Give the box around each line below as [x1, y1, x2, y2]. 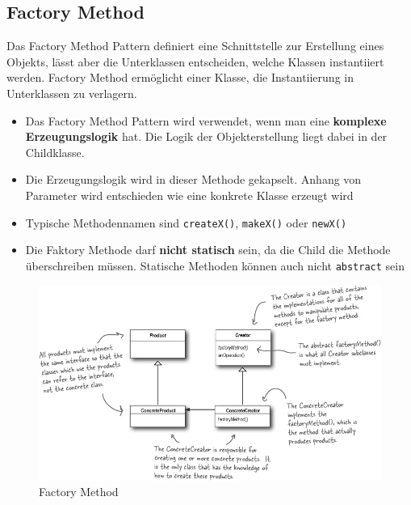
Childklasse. [25, 143, 85, 160]
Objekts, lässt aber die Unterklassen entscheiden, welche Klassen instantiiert [6, 53, 384, 70]
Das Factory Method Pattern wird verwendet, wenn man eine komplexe [25, 112, 387, 129]
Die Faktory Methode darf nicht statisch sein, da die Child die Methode [25, 241, 391, 258]
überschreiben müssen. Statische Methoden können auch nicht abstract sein [25, 257, 405, 274]
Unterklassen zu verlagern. [6, 84, 137, 101]
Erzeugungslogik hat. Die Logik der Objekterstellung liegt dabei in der [25, 128, 388, 145]
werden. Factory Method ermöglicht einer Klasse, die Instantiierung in [6, 69, 354, 86]
